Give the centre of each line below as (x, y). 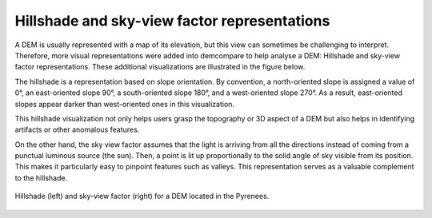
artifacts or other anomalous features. (77, 130)
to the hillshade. (41, 178)
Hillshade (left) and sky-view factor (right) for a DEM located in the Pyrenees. (142, 196)
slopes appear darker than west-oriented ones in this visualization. (125, 104)
